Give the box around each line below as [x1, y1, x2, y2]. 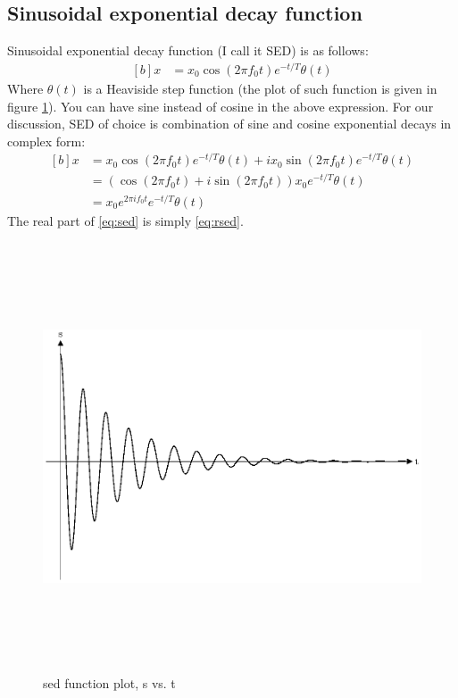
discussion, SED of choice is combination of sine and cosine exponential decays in [7, 114, 452, 133]
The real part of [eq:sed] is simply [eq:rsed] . [7, 211, 244, 229]
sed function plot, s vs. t [43, 673, 176, 692]
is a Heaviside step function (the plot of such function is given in [83, 79, 437, 97]
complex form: [7, 131, 86, 150]
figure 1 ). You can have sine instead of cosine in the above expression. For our [7, 96, 434, 115]
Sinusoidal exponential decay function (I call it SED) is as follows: [7, 41, 369, 60]
